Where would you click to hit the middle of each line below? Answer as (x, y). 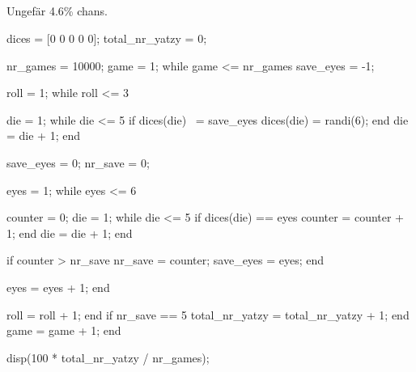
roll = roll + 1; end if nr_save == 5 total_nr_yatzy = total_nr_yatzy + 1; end (208, 314)
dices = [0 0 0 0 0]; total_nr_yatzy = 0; (107, 38)
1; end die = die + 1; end (70, 232)
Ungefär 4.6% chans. (57, 11)
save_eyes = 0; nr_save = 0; (78, 162)
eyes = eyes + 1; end (58, 287)
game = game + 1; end (64, 330)
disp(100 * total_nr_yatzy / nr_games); (108, 357)
